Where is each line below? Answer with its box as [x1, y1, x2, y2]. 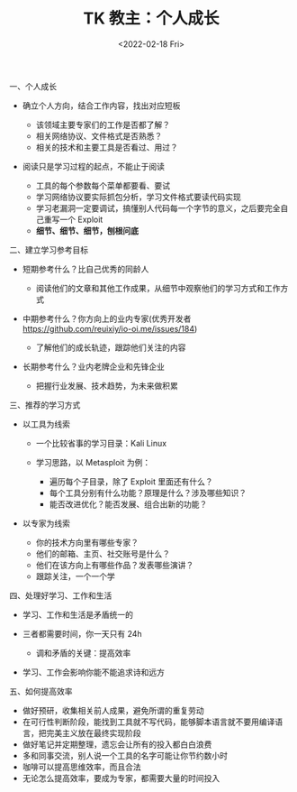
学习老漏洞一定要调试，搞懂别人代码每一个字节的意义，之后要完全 [35, 202, 281, 213]
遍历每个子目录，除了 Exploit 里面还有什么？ [49, 475, 213, 487]
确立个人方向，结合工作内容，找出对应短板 [22, 100, 181, 111]
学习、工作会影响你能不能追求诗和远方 [22, 667, 165, 677]
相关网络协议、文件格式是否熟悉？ [35, 130, 163, 141]
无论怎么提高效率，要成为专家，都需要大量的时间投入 [22, 772, 220, 783]
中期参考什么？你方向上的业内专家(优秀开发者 [22, 313, 192, 324]
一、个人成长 [9, 80, 57, 91]
